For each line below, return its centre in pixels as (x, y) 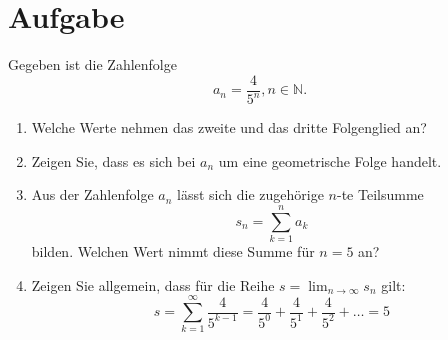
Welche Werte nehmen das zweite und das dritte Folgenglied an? (229, 127)
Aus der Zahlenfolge (92, 194)
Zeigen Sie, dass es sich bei (113, 160)
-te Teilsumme (380, 194)
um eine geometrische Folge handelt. (330, 160)
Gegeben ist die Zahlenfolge (92, 64)
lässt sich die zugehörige (250, 194)
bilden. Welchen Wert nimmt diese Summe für (173, 251)
